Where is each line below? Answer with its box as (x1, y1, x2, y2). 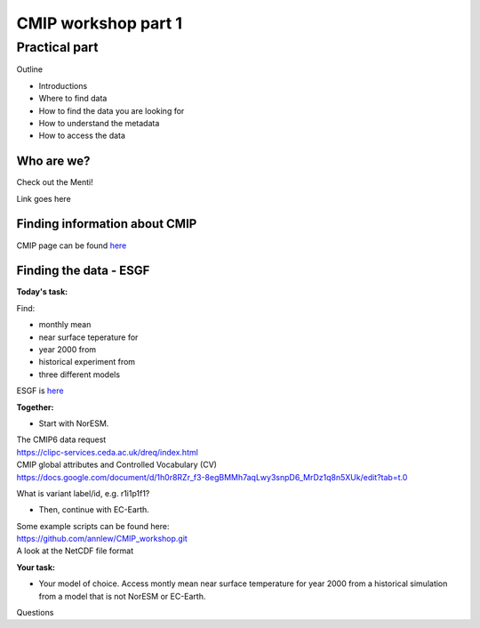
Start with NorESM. (38, 418, 109, 429)
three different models (38, 369, 120, 380)
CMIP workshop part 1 (16, 13, 182, 33)
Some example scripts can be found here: (16, 520, 170, 531)
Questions (16, 608, 54, 618)
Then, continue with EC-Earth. (38, 504, 150, 515)
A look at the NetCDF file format (16, 545, 133, 556)
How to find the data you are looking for (38, 105, 185, 116)
